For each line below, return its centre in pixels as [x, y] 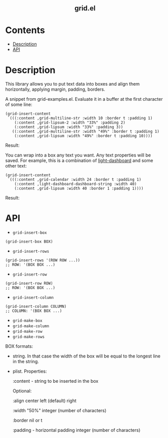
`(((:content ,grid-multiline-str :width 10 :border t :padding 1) [80, 118]
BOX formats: [19, 346]
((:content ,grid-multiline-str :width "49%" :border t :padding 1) [86, 132]
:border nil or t [27, 420]
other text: [16, 166]
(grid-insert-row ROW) [29, 284]
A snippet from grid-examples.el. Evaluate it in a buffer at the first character [84, 99]
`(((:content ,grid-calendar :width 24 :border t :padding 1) [74, 180]
